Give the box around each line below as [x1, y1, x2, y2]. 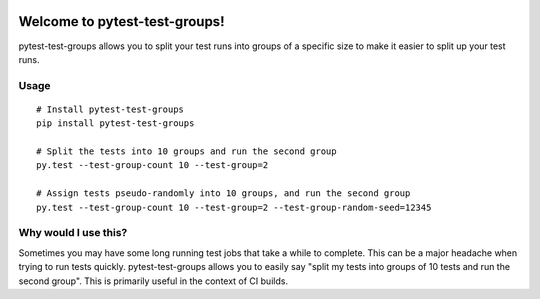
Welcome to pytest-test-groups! [18, 13, 225, 30]
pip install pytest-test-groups [36, 118, 195, 129]
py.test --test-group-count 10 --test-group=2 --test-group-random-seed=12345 [36, 201, 432, 213]
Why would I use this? [18, 226, 128, 240]
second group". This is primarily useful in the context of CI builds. [18, 275, 289, 287]
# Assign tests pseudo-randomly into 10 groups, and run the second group [36, 188, 411, 199]
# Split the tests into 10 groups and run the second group [36, 146, 337, 157]
